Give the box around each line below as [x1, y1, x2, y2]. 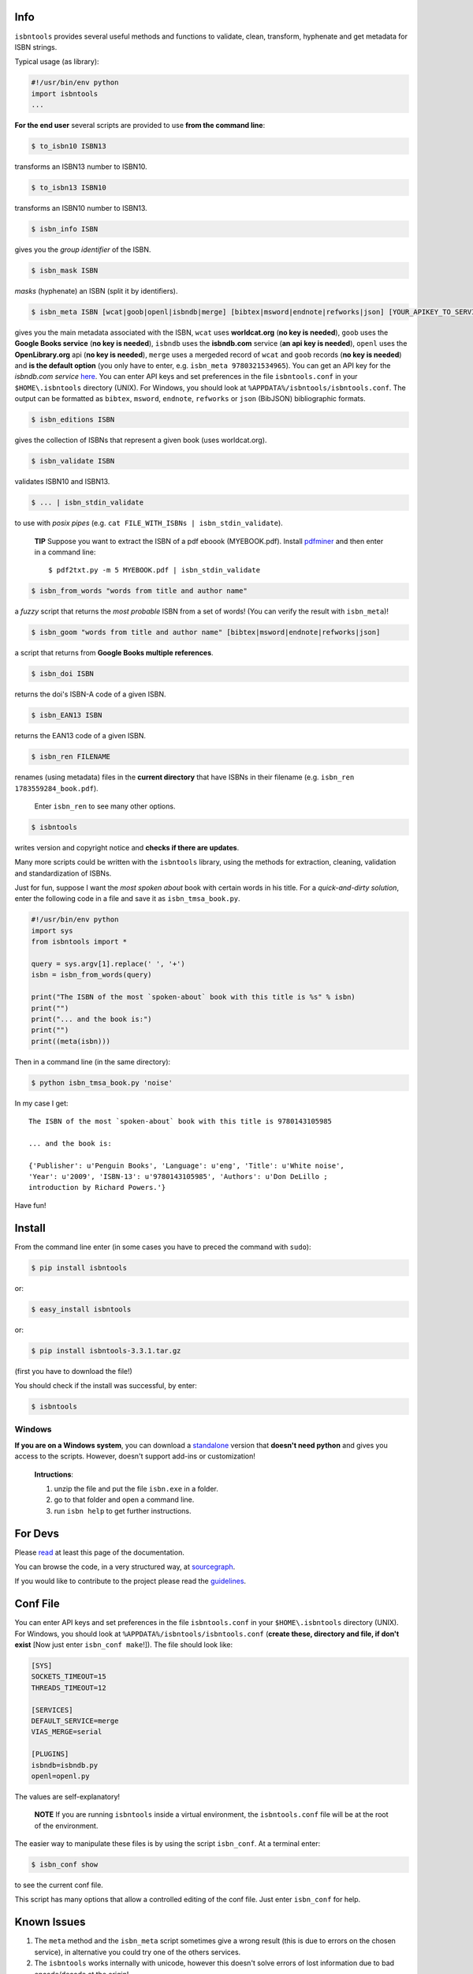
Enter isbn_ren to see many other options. [34, 801, 176, 811]
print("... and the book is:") [31, 1015, 153, 1023]
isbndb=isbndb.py [31, 1761, 99, 1769]
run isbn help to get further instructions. [54, 1506, 192, 1515]
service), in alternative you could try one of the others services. [34, 1947, 241, 1957]
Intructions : [34, 1469, 74, 1479]
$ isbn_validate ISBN [31, 456, 115, 466]
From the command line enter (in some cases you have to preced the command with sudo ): [14, 1242, 311, 1252]
